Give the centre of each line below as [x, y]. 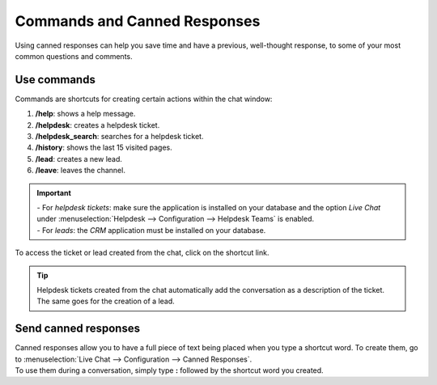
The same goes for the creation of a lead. [106, 301]
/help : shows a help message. [85, 114]
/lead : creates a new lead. [79, 159]
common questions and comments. [74, 56]
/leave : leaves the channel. [80, 171]
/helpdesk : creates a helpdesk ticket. [98, 125]
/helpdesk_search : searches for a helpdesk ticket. [119, 137]
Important [54, 192]
